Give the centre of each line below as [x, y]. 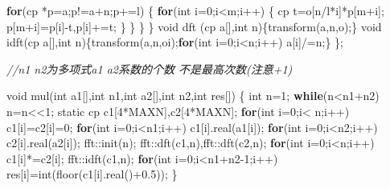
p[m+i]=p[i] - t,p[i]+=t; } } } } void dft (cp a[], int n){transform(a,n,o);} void [194, 26]
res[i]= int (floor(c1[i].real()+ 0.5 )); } [92, 174]
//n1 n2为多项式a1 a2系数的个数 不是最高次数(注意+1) [150, 68]
